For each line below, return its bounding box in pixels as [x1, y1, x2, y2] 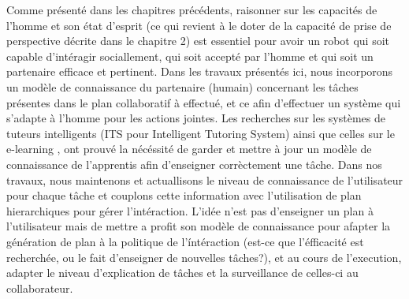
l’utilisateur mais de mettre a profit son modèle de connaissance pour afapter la [6, 218, 391, 234]
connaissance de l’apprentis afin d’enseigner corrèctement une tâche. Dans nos [6, 155, 382, 172]
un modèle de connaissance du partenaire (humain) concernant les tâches [6, 78, 359, 95]
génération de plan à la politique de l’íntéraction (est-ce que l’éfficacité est [6, 233, 364, 249]
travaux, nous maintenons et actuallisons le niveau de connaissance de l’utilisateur [6, 171, 403, 188]
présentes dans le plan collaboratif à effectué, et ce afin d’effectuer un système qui [6, 94, 401, 110]
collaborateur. [6, 279, 73, 296]
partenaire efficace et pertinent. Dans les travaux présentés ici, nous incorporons [6, 63, 393, 80]
